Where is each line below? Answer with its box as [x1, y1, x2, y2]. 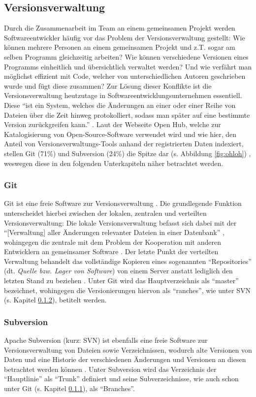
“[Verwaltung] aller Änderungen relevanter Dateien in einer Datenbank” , [4, 227, 224, 237]
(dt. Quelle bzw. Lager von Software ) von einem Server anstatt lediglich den [4, 265, 233, 276]
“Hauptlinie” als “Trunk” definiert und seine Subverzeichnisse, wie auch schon [4, 373, 239, 384]
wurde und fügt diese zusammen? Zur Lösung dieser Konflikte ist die [4, 80, 212, 91]
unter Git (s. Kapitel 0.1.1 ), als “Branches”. [4, 383, 135, 394]
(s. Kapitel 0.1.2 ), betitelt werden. [4, 295, 107, 305]
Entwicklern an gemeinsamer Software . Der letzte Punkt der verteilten [4, 246, 219, 257]
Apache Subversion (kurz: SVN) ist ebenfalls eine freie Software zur [4, 335, 208, 345]
